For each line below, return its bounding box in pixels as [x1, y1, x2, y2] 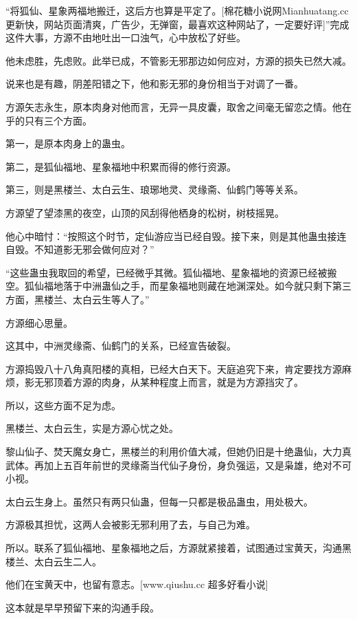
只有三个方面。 [24, 113, 92, 127]
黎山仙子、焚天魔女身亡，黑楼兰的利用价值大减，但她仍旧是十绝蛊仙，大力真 [5, 444, 352, 459]
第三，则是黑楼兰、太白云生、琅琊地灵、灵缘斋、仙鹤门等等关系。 [5, 182, 303, 197]
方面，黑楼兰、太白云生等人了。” [5, 292, 150, 306]
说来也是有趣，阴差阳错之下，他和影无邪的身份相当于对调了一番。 [5, 76, 303, 91]
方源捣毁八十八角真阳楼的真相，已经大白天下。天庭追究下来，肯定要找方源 [5, 361, 342, 376]
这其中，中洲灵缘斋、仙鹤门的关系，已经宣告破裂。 [5, 338, 236, 353]
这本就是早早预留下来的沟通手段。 [5, 600, 159, 614]
